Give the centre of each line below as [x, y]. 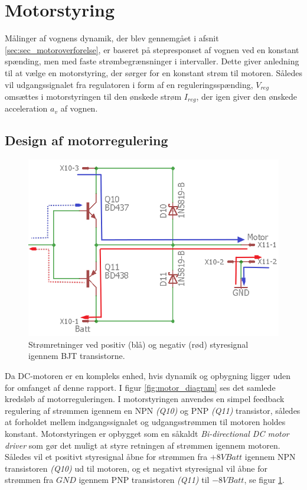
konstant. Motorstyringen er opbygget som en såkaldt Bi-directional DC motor [147, 433]
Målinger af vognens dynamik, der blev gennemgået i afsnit [112, 38]
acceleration [26, 108]
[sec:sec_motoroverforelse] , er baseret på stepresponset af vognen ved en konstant [152, 49]
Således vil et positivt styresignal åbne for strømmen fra [106, 457]
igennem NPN [270, 457]
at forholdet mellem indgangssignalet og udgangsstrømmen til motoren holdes [145, 422]
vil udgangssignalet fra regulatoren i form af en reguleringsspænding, [129, 84]
